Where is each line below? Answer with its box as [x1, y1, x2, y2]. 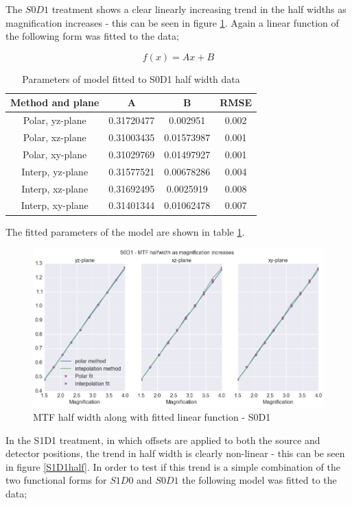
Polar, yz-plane [23, 113, 86, 127]
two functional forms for [5, 473, 107, 487]
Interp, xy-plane [21, 198, 89, 212]
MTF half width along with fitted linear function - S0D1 [33, 409, 271, 423]
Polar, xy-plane [23, 147, 87, 161]
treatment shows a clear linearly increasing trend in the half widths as [51, 2, 347, 16]
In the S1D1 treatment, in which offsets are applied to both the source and [5, 432, 320, 447]
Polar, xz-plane [23, 130, 86, 145]
